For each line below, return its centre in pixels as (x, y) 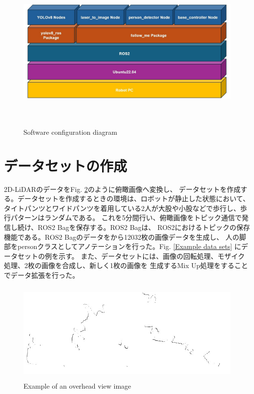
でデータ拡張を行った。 (42, 275)
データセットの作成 (66, 165)
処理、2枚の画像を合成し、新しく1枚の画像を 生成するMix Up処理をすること (126, 265)
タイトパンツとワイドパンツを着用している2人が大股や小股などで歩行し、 (122, 208)
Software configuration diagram (70, 132)
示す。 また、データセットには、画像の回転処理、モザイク (151, 256)
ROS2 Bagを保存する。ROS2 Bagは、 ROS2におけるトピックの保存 (144, 227)
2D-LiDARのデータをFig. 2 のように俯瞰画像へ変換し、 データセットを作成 (122, 189)
